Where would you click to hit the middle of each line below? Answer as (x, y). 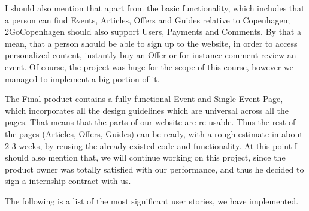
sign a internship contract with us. (68, 181)
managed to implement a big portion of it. (82, 78)
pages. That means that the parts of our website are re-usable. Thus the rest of (150, 122)
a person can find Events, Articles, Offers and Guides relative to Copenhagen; (148, 19)
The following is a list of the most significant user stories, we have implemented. (152, 201)
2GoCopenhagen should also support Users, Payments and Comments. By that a (153, 31)
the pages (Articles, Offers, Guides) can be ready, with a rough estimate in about (154, 133)
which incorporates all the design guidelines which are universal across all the (147, 110)
